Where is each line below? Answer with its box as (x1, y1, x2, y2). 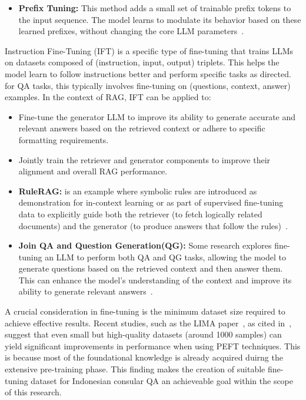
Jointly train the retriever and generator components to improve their (18, 153, 271, 166)
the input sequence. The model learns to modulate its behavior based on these (18, 13, 301, 25)
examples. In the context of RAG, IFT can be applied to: (5, 91, 211, 103)
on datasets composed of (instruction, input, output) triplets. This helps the (5, 56, 280, 68)
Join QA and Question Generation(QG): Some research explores (18, 239, 272, 252)
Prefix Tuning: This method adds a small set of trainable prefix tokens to (18, 2, 291, 14)
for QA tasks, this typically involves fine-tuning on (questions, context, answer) (5, 79, 291, 91)
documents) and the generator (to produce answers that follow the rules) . (18, 219, 288, 232)
